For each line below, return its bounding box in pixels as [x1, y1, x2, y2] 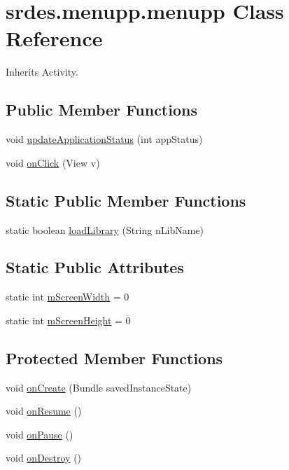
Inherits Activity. [6, 64, 78, 79]
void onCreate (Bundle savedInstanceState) [6, 380, 192, 394]
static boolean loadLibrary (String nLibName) [6, 222, 204, 237]
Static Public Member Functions [6, 189, 246, 211]
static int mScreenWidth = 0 [6, 289, 129, 304]
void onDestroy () [6, 450, 82, 465]
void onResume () [6, 403, 82, 418]
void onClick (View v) [6, 155, 100, 170]
